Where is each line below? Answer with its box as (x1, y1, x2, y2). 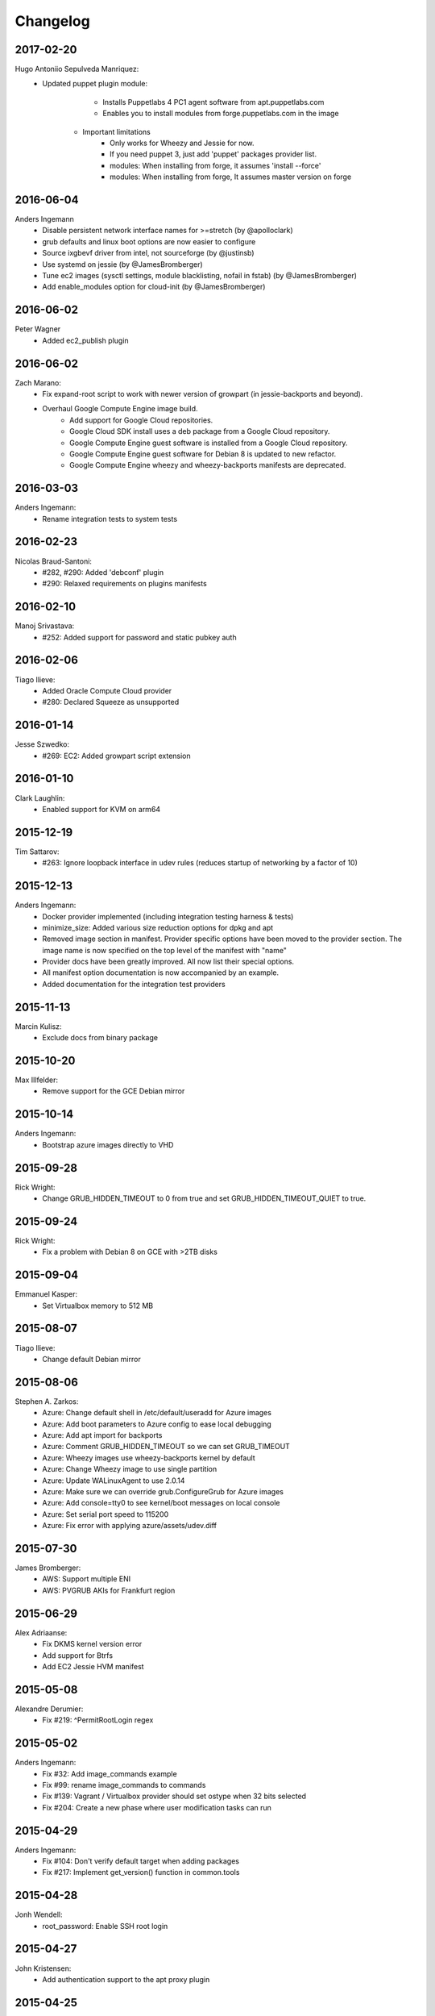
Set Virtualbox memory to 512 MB (42, 1301, 153, 1310)
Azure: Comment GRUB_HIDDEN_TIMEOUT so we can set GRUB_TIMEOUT (42, 1442, 290, 1452)
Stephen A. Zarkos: (14, 1396, 79, 1406)
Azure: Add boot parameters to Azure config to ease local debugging (42, 1419, 271, 1429)
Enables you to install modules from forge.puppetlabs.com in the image (102, 109, 339, 119)
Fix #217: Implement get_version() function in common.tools (42, 1868, 240, 1877)
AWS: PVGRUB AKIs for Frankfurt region (42, 1585, 176, 1595)
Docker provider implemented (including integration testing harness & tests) (42, 911, 294, 921)
